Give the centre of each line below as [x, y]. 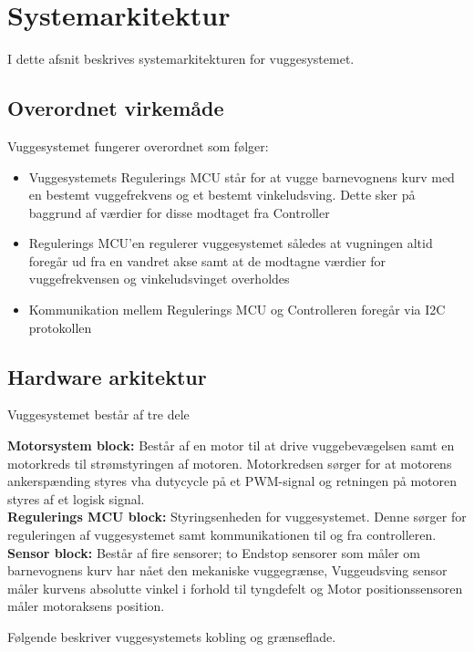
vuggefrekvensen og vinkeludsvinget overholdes [159, 279]
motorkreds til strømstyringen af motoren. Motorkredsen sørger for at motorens [230, 463]
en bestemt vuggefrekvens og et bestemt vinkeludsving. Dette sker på [222, 195]
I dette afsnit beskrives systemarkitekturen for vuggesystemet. [181, 59]
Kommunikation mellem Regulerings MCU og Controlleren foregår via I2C [237, 310]
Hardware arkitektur [107, 376]
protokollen [60, 327]
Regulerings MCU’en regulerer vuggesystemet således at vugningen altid [231, 243]
